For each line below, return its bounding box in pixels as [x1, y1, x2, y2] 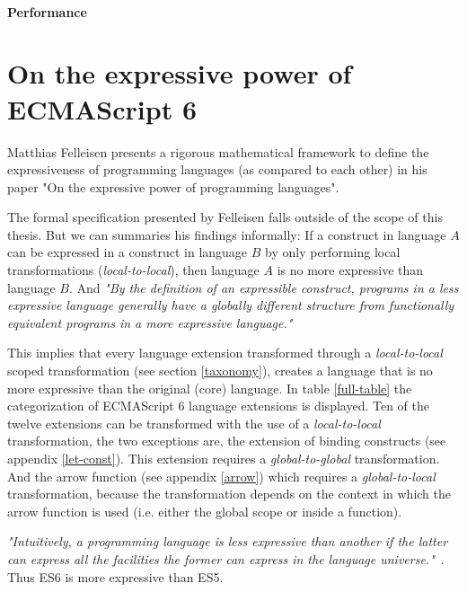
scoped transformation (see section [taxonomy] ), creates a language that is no [7, 361, 433, 380]
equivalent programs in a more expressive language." [7, 313, 293, 331]
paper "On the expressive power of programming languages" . [7, 177, 339, 196]
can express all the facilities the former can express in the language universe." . [7, 549, 445, 568]
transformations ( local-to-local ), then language [7, 261, 260, 279]
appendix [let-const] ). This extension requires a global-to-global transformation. [7, 449, 440, 467]
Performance [7, 2, 87, 21]
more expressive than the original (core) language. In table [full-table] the [7, 378, 412, 397]
